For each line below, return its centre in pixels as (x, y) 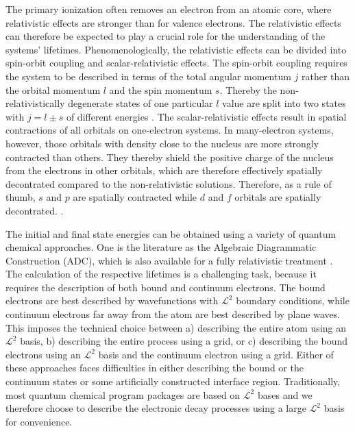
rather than (326, 76)
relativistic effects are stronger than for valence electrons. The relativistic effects (173, 22)
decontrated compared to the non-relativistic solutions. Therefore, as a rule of (169, 183)
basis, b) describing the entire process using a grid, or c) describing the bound (184, 341)
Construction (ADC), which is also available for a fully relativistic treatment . (169, 260)
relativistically (35, 103)
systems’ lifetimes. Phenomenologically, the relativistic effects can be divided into (176, 49)
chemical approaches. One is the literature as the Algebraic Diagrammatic (161, 247)
